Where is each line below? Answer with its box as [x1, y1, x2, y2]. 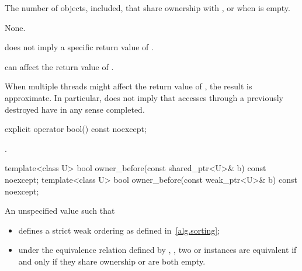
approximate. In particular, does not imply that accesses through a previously [5, 91, 283, 103]
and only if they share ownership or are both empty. [18, 255, 206, 267]
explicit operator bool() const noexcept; [5, 123, 147, 135]
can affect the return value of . [5, 60, 114, 72]
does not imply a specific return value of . [5, 41, 154, 53]
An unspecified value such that [5, 204, 115, 217]
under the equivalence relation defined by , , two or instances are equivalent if [18, 244, 297, 256]
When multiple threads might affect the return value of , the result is [5, 80, 252, 92]
